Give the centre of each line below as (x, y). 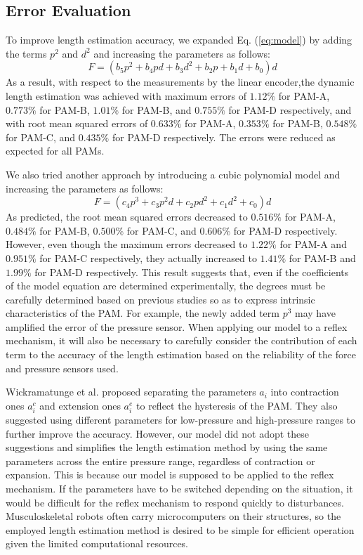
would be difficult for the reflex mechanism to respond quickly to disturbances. (175, 502)
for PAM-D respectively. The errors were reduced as (224, 137)
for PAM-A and (313, 244)
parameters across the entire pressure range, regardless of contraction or (160, 461)
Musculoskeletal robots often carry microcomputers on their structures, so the (173, 516)
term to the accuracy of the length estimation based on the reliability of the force (181, 354)
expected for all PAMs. (55, 151)
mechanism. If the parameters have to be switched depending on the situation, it (179, 488)
